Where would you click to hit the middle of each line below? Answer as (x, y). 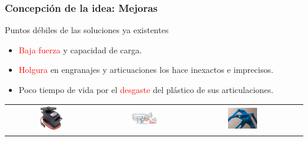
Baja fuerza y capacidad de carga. (80, 49)
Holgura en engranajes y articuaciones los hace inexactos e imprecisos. (146, 70)
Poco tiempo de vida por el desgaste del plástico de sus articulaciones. (146, 89)
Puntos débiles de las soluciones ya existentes (87, 30)
